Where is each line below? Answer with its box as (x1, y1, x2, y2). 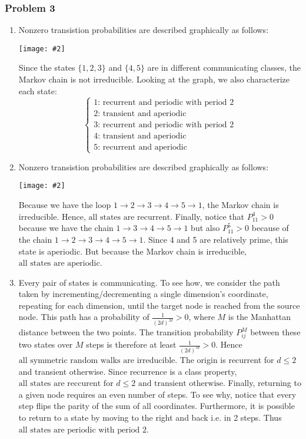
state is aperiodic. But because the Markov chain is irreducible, (18, 245, 247, 257)
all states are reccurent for (18, 379, 114, 388)
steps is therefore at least (86, 338, 177, 351)
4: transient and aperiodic (94, 131, 187, 140)
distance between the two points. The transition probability (18, 326, 234, 338)
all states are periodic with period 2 (18, 425, 147, 434)
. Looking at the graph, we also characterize (131, 73, 290, 85)
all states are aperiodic (18, 259, 100, 268)
